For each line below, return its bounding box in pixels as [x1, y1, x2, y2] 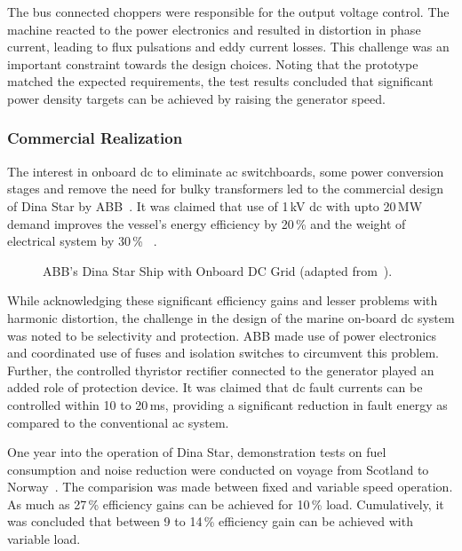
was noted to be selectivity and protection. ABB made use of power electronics [7, 326, 436, 344]
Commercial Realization [7, 127, 183, 149]
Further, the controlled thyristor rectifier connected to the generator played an [7, 360, 434, 379]
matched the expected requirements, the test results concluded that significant [7, 72, 434, 91]
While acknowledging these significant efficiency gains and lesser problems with [7, 291, 438, 310]
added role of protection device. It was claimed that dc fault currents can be [7, 378, 423, 397]
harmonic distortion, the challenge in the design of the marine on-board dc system [7, 308, 455, 327]
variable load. [7, 530, 81, 548]
